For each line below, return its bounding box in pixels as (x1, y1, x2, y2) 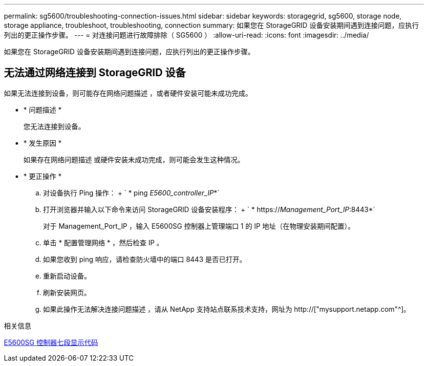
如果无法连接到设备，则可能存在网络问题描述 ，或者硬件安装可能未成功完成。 (4, 88, 252, 97)
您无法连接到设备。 (23, 122, 85, 130)
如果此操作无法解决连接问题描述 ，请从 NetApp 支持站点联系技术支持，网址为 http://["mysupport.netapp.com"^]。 (43, 304, 410, 313)
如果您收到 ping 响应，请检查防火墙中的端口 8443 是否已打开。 (43, 255, 246, 263)
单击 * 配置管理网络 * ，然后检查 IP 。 (43, 238, 164, 247)
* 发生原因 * (23, 138, 62, 147)
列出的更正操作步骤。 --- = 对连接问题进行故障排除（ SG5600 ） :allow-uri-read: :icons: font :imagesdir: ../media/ (4, 31, 369, 39)
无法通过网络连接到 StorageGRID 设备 (4, 66, 186, 79)
